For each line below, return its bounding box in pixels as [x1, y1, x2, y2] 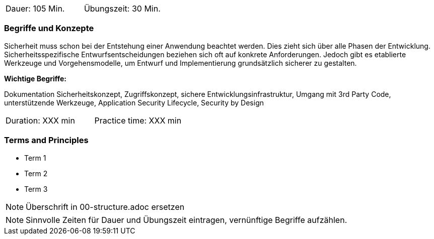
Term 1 [24, 153, 46, 162]
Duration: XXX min [6, 115, 75, 126]
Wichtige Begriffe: [4, 74, 66, 83]
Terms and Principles [4, 135, 89, 146]
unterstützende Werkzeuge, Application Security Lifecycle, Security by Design [4, 98, 264, 107]
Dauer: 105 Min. [6, 4, 65, 14]
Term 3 [24, 184, 48, 193]
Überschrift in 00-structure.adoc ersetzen [26, 201, 185, 212]
